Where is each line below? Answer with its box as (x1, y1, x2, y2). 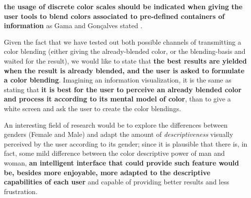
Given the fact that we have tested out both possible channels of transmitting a (4, 36, 241, 47)
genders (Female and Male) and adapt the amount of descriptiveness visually (4, 129, 233, 139)
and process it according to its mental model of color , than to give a (4, 94, 231, 104)
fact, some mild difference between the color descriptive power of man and (4, 148, 225, 158)
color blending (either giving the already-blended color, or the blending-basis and (4, 46, 246, 56)
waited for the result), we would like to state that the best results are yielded (4, 55, 247, 66)
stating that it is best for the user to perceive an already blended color (4, 84, 242, 94)
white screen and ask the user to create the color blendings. (4, 103, 181, 113)
